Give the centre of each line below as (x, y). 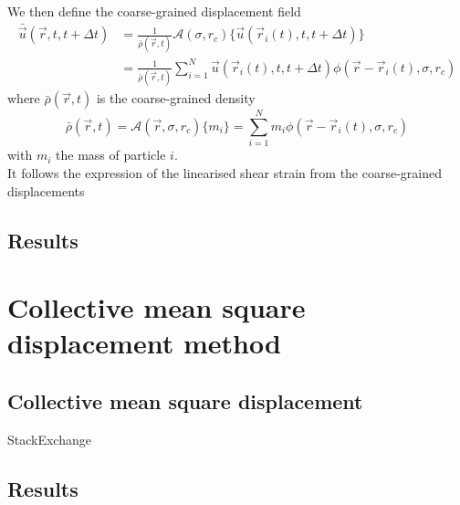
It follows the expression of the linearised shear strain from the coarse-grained (225, 172)
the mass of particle (111, 155)
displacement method (144, 343)
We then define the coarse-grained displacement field (154, 11)
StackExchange (49, 439)
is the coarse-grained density (176, 98)
